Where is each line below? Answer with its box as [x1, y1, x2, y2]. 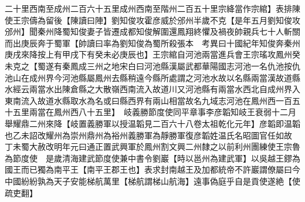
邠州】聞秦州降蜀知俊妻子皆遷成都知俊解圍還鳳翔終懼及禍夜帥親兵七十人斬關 [5, 25, 300, 38]
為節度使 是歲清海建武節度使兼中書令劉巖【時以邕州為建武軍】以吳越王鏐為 [5, 151, 300, 164]
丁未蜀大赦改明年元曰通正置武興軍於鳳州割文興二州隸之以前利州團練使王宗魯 [5, 140, 300, 153]
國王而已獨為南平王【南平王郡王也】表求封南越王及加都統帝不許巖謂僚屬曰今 [5, 163, 300, 176]
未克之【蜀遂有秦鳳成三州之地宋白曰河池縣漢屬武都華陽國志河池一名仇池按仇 [5, 59, 300, 72]
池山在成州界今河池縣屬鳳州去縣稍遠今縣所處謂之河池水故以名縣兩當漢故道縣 [5, 71, 300, 83]
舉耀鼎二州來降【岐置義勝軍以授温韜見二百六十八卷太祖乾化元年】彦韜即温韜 [5, 117, 300, 129]
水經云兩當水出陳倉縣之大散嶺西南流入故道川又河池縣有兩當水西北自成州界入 [5, 83, 300, 95]
